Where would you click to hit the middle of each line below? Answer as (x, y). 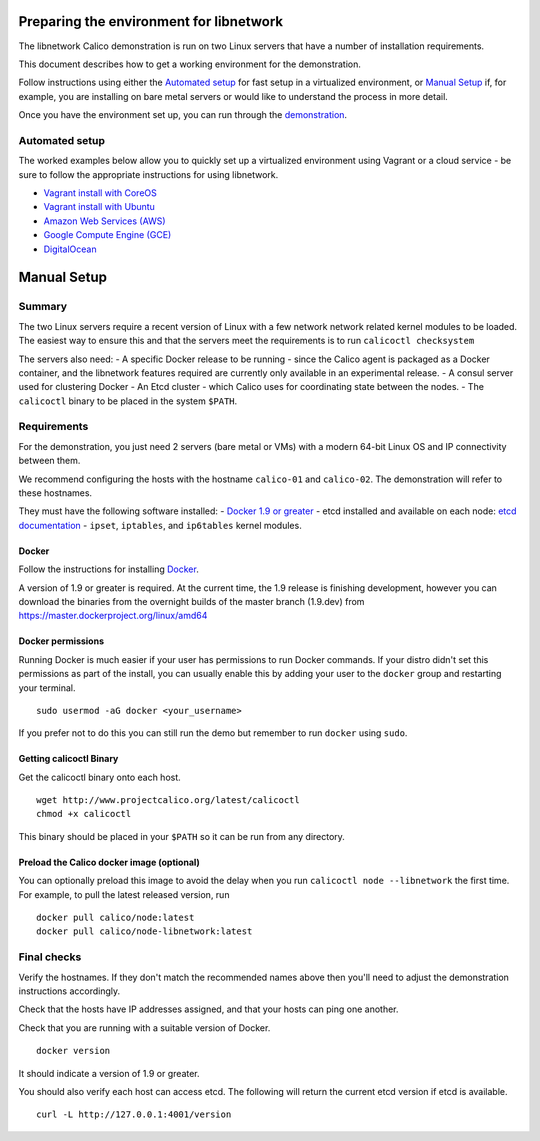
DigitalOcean (70, 249)
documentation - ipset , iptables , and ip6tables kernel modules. (160, 525)
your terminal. (47, 687)
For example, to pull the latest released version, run (124, 894)
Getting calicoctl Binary (68, 759)
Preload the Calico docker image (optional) (109, 862)
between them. (49, 461)
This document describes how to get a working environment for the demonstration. (190, 64)
